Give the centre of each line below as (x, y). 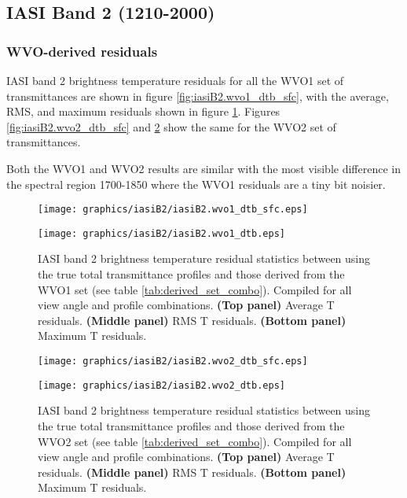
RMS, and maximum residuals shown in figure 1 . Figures (143, 111)
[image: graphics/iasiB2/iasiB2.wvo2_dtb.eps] (161, 385)
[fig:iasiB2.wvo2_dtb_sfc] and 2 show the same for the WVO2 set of (171, 126)
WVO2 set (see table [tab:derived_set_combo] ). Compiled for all (195, 441)
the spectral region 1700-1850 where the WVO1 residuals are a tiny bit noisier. (196, 184)
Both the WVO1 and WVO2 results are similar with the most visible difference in (203, 168)
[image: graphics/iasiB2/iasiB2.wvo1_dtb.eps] (161, 233)
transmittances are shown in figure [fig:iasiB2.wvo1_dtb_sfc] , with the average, (198, 96)
